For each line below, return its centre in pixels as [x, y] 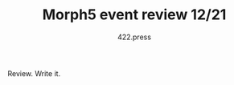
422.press [134, 37]
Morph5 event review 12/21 [134, 15]
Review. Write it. [34, 73]
